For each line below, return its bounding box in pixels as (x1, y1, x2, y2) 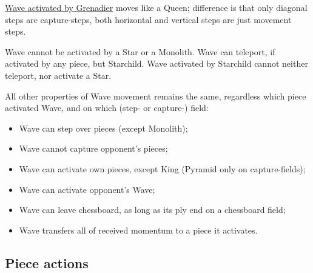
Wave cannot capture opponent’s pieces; (19, 142, 168, 155)
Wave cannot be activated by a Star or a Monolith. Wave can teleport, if (5, 45, 275, 58)
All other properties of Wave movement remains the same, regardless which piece (5, 89, 306, 102)
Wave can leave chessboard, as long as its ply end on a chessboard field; (19, 203, 286, 216)
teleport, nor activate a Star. (5, 69, 112, 81)
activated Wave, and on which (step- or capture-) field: (5, 101, 209, 114)
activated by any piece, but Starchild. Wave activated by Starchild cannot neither (5, 57, 308, 70)
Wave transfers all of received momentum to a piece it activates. (19, 223, 258, 236)
